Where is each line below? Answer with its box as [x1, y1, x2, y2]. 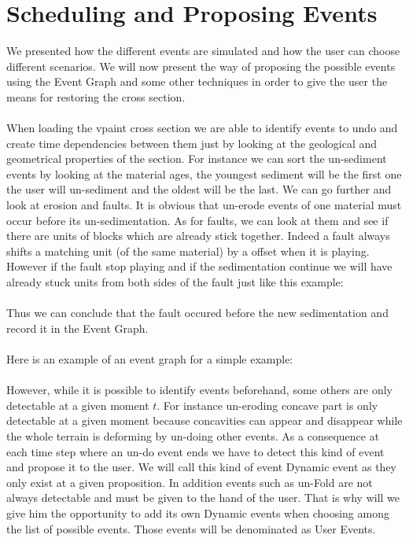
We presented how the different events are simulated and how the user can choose [6, 42, 400, 59]
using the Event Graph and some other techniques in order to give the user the [6, 73, 388, 90]
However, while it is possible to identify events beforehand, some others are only [6, 382, 392, 398]
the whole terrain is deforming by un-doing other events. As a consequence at [6, 427, 380, 444]
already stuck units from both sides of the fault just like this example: [6, 274, 344, 290]
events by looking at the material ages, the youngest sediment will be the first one [6, 165, 402, 182]
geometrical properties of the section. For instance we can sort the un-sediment [6, 150, 387, 167]
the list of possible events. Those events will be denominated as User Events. [6, 520, 376, 536]
